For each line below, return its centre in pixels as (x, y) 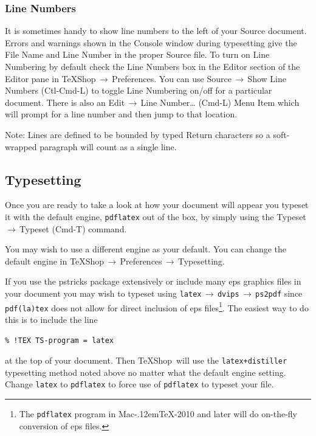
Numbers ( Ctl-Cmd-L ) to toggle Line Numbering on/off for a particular (139, 90)
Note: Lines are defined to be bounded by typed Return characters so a (138, 134)
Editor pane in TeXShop (50, 78)
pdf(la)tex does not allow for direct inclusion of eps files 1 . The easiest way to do (157, 306)
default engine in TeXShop (54, 261)
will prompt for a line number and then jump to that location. (121, 114)
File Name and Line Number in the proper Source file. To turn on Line (137, 54)
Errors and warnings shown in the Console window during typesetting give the (151, 42)
